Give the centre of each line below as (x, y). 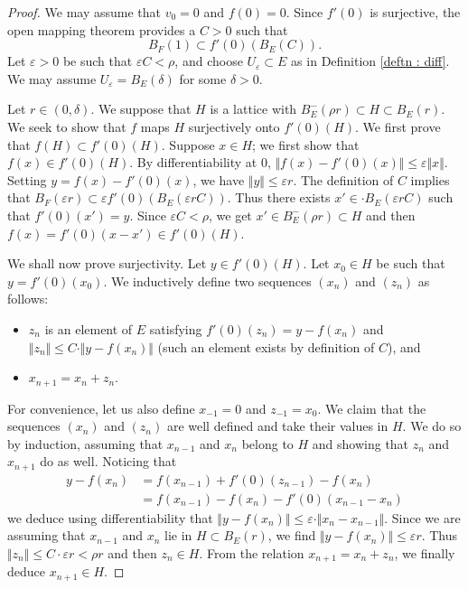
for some (203, 78)
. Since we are (422, 517)
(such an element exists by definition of (266, 346)
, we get (230, 215)
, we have (219, 179)
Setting (27, 179)
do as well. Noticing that (108, 461)
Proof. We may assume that (84, 12)
